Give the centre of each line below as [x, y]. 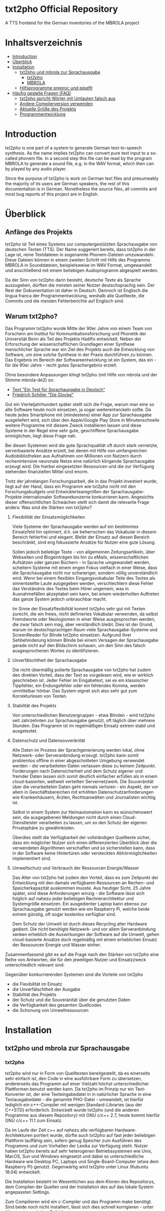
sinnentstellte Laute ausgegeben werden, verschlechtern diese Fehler [83, 583]
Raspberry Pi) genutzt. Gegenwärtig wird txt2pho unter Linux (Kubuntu [77, 1167]
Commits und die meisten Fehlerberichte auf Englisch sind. [65, 301]
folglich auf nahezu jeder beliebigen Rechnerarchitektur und [73, 898]
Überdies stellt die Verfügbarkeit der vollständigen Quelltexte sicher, [81, 837]
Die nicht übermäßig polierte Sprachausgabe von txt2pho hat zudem [82, 670]
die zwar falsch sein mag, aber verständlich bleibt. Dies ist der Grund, [83, 624]
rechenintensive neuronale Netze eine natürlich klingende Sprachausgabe [80, 461]
